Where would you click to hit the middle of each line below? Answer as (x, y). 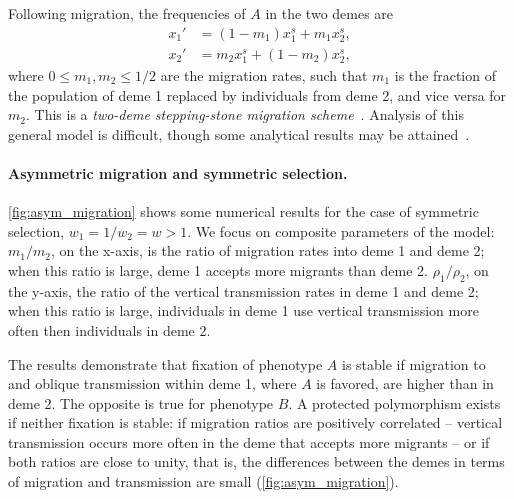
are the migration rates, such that (264, 74)
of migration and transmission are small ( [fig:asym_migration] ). (203, 481)
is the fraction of (445, 74)
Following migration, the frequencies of (127, 13)
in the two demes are (329, 13)
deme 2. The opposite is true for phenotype (141, 402)
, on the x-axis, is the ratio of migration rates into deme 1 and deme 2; (267, 250)
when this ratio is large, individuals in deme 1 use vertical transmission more (243, 310)
